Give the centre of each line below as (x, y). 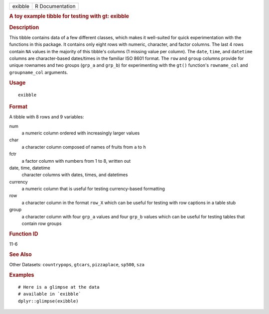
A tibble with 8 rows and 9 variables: (47, 117)
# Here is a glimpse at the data (59, 287)
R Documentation (55, 6)
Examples (22, 275)
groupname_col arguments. (39, 72)
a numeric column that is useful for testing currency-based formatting (93, 189)
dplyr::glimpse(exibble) (48, 301)
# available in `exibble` (50, 294)
